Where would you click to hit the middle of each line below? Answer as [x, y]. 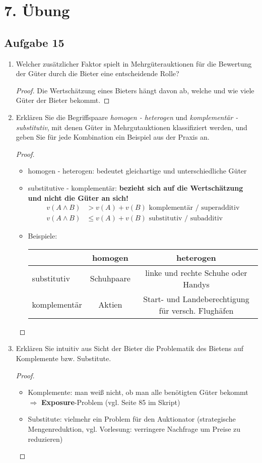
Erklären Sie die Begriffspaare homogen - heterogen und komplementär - [127, 117]
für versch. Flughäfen [196, 310]
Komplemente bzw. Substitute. [63, 358]
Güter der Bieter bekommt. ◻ [63, 100]
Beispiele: [43, 236]
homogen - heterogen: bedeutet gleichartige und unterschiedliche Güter [137, 171]
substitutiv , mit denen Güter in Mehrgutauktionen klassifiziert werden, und [132, 127]
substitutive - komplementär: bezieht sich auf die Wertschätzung [136, 187]
